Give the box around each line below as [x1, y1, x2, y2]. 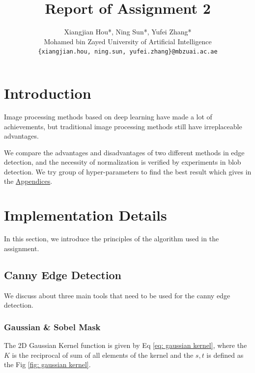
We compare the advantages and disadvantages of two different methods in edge [4, 147, 245, 157]
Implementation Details [4, 205, 167, 225]
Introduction [4, 83, 91, 103]
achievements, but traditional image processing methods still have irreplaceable [4, 121, 242, 131]
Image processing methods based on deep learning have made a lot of [4, 111, 212, 121]
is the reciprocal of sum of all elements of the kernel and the [12, 349, 194, 360]
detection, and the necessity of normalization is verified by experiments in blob [4, 157, 241, 167]
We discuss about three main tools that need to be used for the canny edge [4, 290, 230, 300]
